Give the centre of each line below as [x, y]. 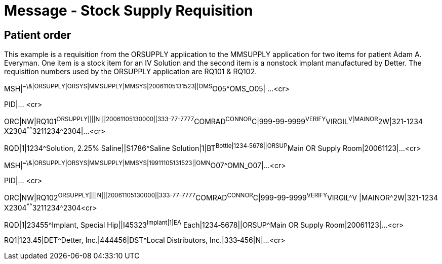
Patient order [38, 35]
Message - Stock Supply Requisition [129, 11]
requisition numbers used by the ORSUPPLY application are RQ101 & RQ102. [131, 72]
